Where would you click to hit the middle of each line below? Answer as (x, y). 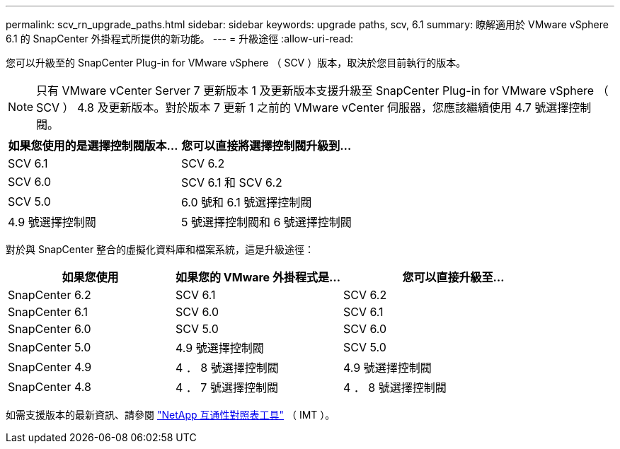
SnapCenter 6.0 (50, 329)
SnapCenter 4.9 (50, 367)
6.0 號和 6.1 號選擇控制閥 (246, 202)
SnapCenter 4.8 (50, 387)
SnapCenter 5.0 (50, 347)
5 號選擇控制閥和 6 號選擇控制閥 (266, 222)
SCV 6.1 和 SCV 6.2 (231, 182)
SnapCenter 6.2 (50, 295)
